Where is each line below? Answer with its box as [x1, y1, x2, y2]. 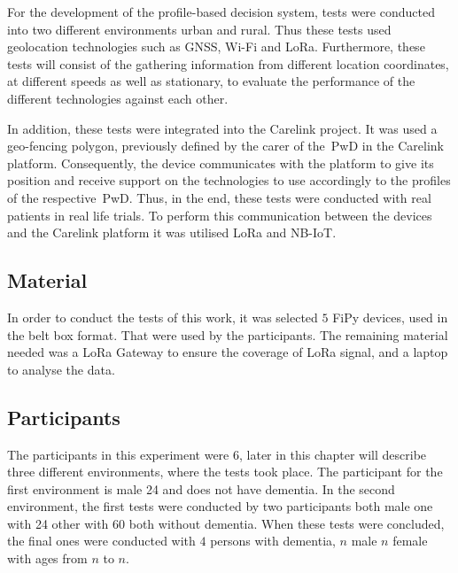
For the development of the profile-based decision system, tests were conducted [7, 3, 435, 20]
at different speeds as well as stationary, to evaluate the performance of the [7, 72, 415, 90]
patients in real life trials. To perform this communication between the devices [7, 205, 432, 224]
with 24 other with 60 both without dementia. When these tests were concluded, [7, 514, 445, 532]
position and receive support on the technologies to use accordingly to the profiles [7, 171, 451, 190]
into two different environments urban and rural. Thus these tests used [7, 19, 392, 38]
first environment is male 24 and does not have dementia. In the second [7, 479, 395, 498]
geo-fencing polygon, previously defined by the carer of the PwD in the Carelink [7, 136, 445, 155]
